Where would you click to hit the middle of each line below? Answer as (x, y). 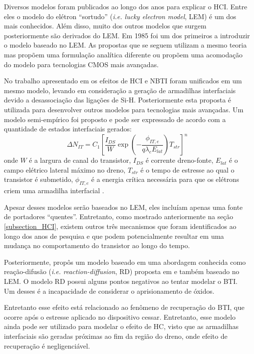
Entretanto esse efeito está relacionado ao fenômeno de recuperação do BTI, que (124, 307)
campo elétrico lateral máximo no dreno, (65, 169)
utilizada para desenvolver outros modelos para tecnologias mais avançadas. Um (124, 109)
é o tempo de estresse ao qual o (187, 169)
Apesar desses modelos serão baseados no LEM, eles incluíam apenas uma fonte (123, 207)
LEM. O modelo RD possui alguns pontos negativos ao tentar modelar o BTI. (121, 281)
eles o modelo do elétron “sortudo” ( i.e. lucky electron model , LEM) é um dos (120, 16)
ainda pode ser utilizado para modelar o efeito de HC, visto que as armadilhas (121, 326)
